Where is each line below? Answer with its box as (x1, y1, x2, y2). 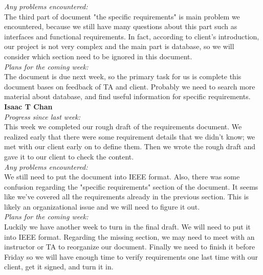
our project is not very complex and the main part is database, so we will (4, 41, 234, 52)
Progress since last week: (4, 111, 81, 122)
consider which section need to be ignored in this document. (4, 51, 192, 61)
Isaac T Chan (4, 101, 53, 111)
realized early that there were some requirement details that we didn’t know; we (4, 131, 255, 142)
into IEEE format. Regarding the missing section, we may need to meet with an (4, 231, 255, 242)
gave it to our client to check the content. (4, 151, 134, 162)
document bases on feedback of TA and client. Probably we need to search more (4, 81, 255, 91)
